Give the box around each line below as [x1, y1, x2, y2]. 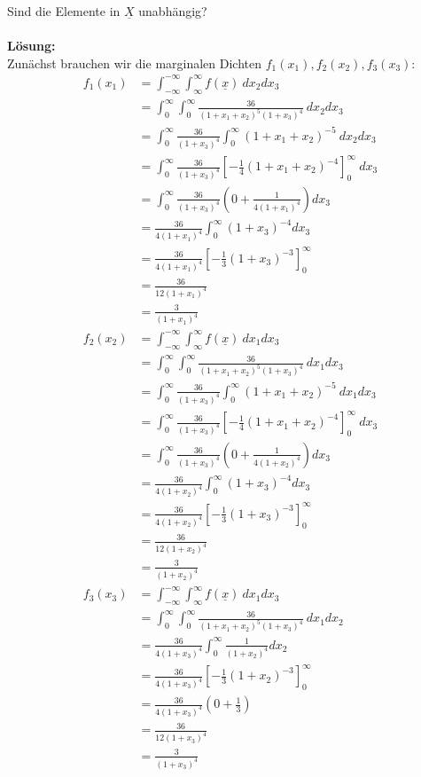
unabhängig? [138, 2, 207, 20]
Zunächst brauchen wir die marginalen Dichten [7, 53, 262, 72]
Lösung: [7, 36, 56, 55]
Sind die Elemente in [7, 2, 121, 20]
